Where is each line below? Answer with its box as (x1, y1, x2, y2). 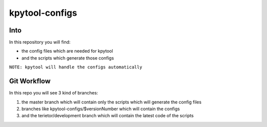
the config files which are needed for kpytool (21, 48, 113, 54)
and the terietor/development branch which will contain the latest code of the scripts (21, 113, 194, 119)
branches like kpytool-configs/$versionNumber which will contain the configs (21, 106, 180, 112)
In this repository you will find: (9, 39, 71, 45)
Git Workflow (9, 77, 51, 86)
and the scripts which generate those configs (21, 55, 114, 61)
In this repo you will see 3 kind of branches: (9, 90, 98, 96)
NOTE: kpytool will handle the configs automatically (9, 64, 142, 70)
